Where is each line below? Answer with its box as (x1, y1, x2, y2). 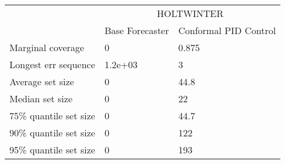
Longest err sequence (9, 58, 95, 71)
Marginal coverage (9, 41, 85, 54)
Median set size (9, 92, 73, 105)
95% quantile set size (9, 143, 95, 156)
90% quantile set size (9, 126, 95, 139)
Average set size (9, 75, 74, 88)
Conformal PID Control (178, 24, 276, 37)
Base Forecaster (104, 24, 169, 37)
